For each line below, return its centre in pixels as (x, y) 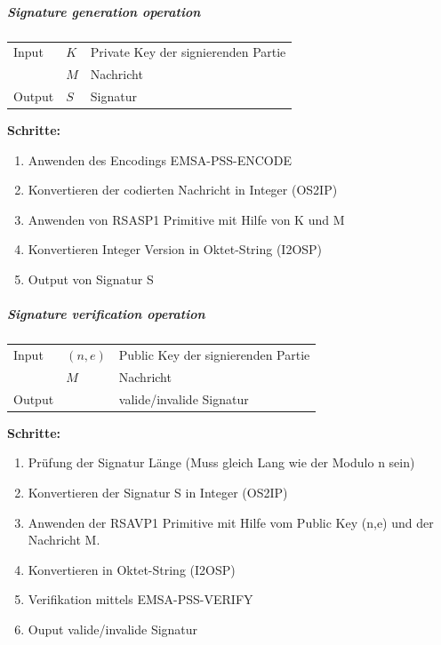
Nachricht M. (64, 540)
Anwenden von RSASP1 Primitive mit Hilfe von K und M (186, 219)
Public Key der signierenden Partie (214, 354)
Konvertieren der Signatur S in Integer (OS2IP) (158, 492)
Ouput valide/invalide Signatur (113, 629)
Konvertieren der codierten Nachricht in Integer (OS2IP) (183, 190)
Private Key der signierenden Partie (188, 52)
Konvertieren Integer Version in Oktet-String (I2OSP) (175, 249)
